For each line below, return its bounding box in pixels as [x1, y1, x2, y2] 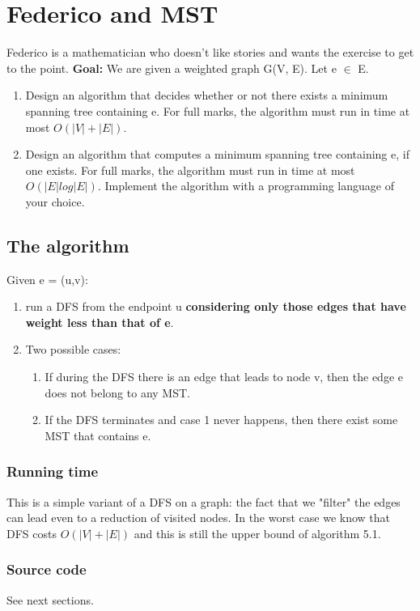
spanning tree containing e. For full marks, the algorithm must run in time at [25, 102, 410, 119]
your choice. [25, 193, 85, 210]
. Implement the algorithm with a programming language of [97, 177, 394, 194]
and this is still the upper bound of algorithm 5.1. [134, 524, 381, 541]
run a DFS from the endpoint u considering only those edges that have [25, 298, 406, 315]
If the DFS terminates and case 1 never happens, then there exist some [45, 411, 398, 428]
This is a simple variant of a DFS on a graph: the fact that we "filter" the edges [6, 493, 401, 510]
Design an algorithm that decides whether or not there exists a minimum [25, 87, 388, 104]
